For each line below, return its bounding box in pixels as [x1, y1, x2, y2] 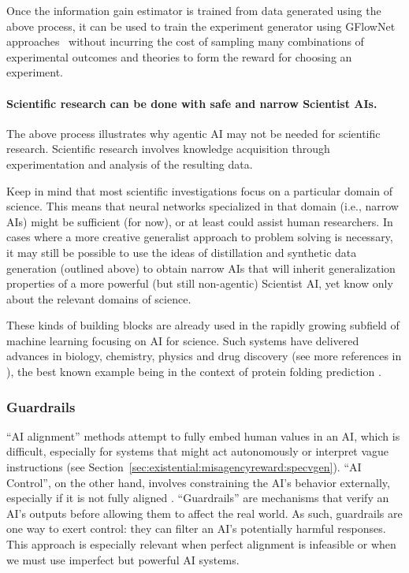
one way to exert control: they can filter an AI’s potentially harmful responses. [6, 520, 386, 537]
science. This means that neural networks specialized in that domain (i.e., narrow [6, 198, 399, 214]
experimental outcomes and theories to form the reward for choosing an [6, 48, 352, 65]
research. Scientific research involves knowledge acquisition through [6, 140, 330, 157]
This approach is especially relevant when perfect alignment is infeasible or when [6, 536, 396, 553]
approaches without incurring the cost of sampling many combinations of [6, 33, 364, 50]
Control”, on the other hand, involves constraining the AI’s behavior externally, [6, 474, 390, 490]
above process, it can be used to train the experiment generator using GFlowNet [6, 17, 396, 34]
